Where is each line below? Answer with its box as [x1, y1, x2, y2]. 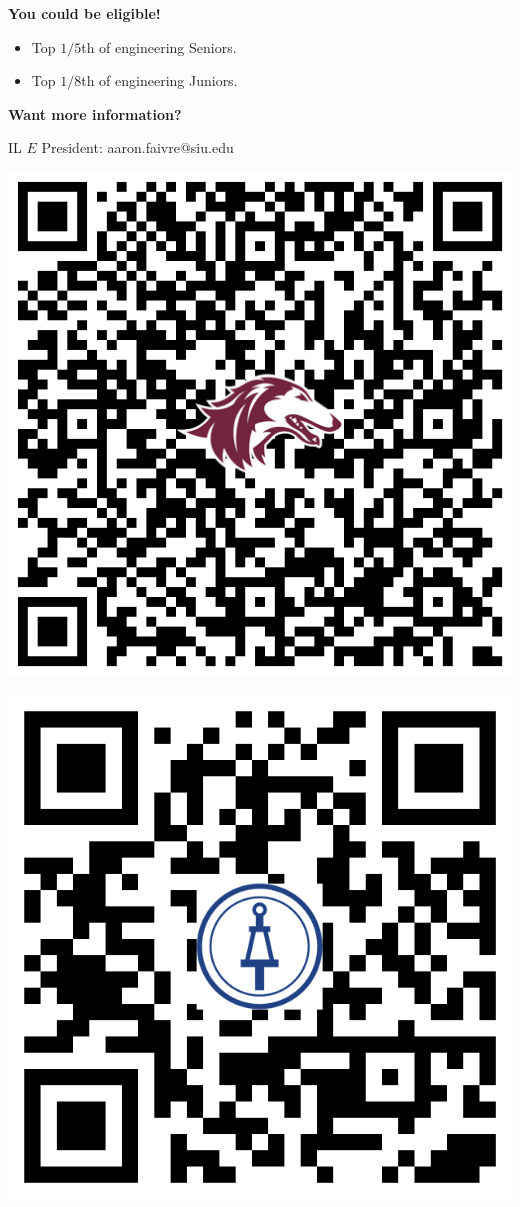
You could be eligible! [8, 3, 161, 23]
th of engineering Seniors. [81, 36, 237, 57]
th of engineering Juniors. [81, 70, 238, 91]
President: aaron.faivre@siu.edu [41, 137, 234, 158]
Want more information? [8, 103, 182, 124]
